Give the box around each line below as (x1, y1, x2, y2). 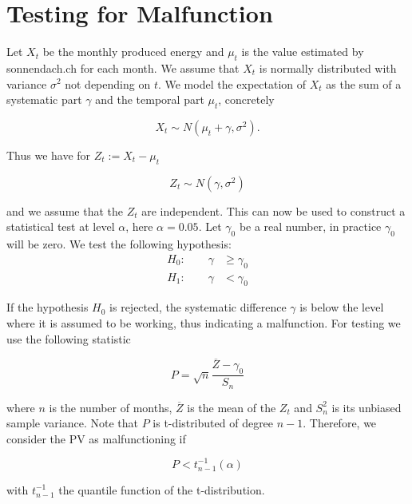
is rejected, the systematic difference (109, 299, 287, 315)
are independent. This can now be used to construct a (141, 202, 406, 219)
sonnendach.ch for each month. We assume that (6, 59, 240, 76)
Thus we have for (6, 146, 91, 163)
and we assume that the (6, 202, 123, 219)
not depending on (65, 75, 151, 92)
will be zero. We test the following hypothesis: (6, 236, 232, 252)
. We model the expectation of (157, 75, 307, 92)
